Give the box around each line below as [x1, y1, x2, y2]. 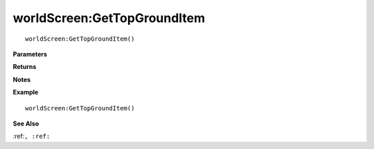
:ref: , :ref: [12, 132, 51, 141]
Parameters [12, 50, 48, 58]
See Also [12, 119, 39, 128]
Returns [12, 63, 37, 71]
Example [12, 88, 39, 97]
